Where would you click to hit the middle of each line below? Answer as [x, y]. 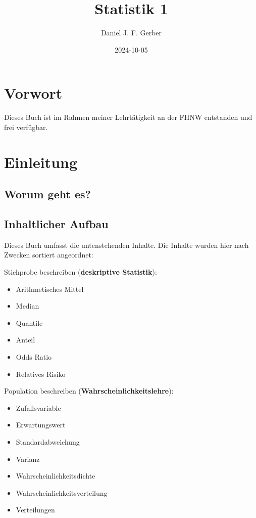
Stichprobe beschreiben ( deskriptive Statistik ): [81, 271]
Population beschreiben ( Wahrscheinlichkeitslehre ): [89, 391]
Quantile [29, 322]
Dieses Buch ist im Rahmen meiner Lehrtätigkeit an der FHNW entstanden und [128, 117]
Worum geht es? [47, 194]
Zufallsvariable [38, 407]
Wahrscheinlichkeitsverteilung [62, 492]
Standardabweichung [48, 441]
